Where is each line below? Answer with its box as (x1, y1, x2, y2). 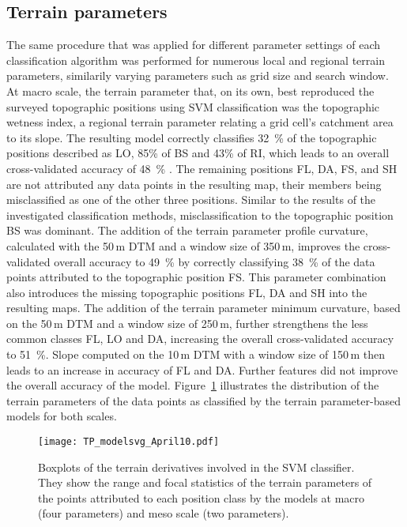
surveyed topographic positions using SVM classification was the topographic (6, 98, 380, 115)
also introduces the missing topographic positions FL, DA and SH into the (6, 284, 367, 300)
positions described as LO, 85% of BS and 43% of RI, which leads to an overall (6, 145, 390, 161)
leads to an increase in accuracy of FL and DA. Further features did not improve (6, 361, 398, 378)
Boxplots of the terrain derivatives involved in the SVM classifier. (38, 458, 355, 475)
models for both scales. (6, 408, 117, 424)
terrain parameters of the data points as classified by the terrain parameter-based (6, 392, 401, 408)
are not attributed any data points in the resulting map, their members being (6, 175, 382, 192)
